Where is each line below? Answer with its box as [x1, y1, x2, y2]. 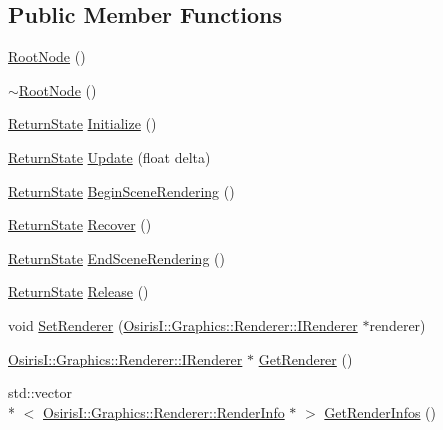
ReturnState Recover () [8, 214, 152, 235]
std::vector [8, 382, 72, 403]
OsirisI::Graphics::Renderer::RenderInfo [43, 401, 285, 422]
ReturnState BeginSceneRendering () [8, 180, 235, 201]
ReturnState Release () [8, 281, 149, 302]
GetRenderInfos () [324, 401, 437, 422]
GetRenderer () [258, 348, 353, 369]
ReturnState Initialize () [8, 113, 157, 134]
